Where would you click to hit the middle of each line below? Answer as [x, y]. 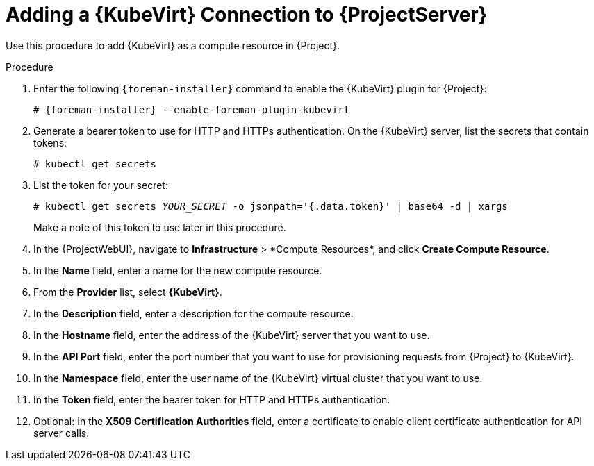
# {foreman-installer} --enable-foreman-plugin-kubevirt [192, 109]
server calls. [61, 433]
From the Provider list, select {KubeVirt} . [128, 292]
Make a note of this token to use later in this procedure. [160, 227]
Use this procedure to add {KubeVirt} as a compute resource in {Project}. [173, 45]
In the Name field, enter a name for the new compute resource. [178, 270]
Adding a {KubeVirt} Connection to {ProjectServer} [247, 15]
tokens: [50, 142]
